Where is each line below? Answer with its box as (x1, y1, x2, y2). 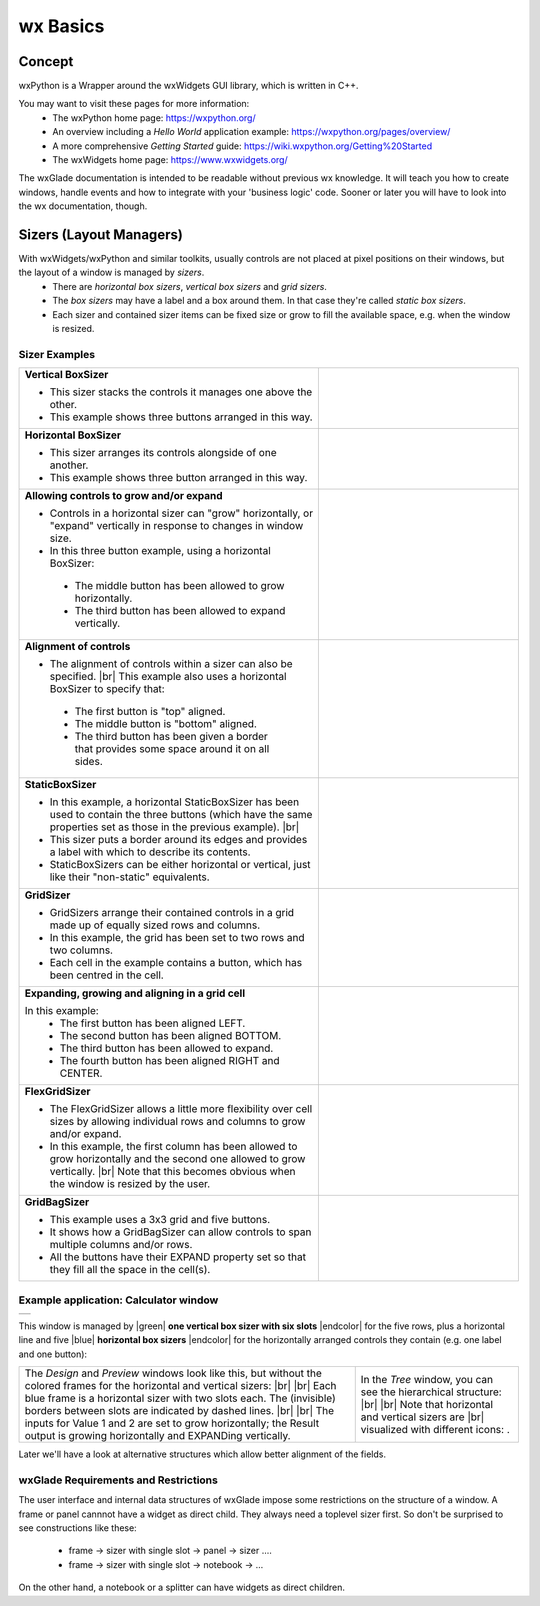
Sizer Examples (18, 347, 95, 361)
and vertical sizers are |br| (360, 1410, 485, 1424)
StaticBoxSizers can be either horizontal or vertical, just (49, 858, 311, 872)
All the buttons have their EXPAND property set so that (49, 1250, 307, 1264)
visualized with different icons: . (360, 1423, 510, 1437)
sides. (74, 755, 104, 769)
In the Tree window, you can (360, 1373, 494, 1387)
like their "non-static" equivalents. (49, 870, 210, 884)
